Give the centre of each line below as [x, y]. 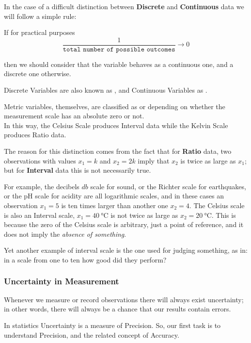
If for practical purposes [39, 32]
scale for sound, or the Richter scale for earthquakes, [168, 186]
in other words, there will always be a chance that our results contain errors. [118, 309]
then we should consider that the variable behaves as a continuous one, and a [119, 64]
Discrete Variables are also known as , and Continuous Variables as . [106, 90]
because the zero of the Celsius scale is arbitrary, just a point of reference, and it [124, 224]
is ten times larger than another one [115, 205]
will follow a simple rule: [40, 16]
